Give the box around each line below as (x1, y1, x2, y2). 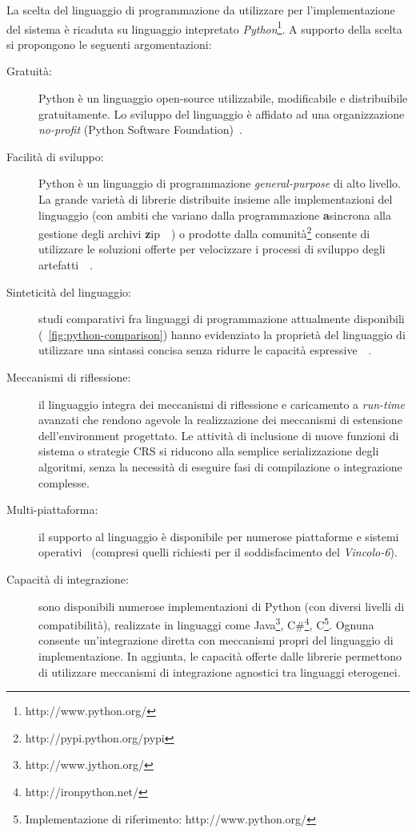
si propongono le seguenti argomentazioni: (6, 35, 212, 52)
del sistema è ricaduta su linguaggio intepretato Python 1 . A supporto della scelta (6, 18, 402, 37)
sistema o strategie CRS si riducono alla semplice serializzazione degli (38, 443, 379, 459)
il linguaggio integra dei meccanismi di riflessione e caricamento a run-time (38, 395, 405, 412)
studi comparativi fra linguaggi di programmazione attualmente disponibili (38, 310, 405, 327)
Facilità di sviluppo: (6, 148, 104, 164)
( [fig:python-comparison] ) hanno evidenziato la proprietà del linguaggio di (38, 326, 406, 342)
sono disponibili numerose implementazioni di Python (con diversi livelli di (38, 597, 405, 614)
